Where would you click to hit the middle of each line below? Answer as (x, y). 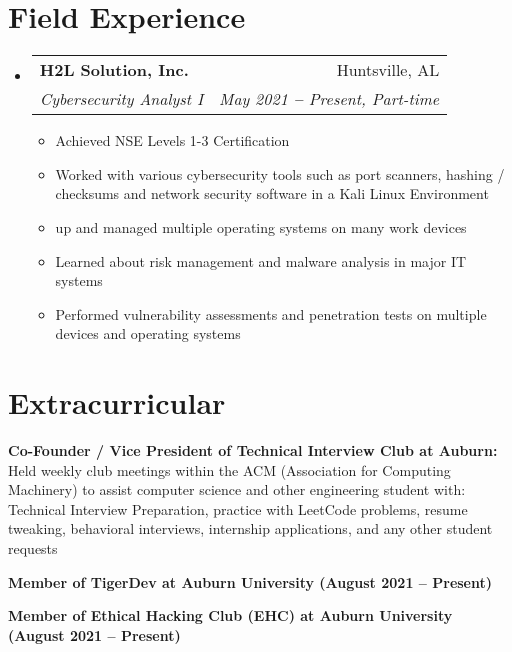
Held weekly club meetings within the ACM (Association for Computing (229, 469)
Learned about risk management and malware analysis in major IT (261, 260)
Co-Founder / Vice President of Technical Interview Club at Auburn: (253, 450)
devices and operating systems (148, 333)
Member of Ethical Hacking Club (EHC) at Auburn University (230, 615)
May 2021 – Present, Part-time (329, 99)
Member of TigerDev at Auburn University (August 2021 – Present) (250, 581)
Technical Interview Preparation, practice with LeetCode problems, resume (238, 508)
